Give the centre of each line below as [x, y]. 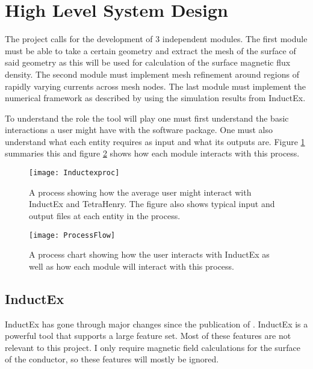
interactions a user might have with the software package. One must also [139, 130]
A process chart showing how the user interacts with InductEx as [149, 254]
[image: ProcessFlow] [72, 235]
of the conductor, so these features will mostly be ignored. [112, 359]
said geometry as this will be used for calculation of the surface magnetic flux [148, 62]
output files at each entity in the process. [105, 215]
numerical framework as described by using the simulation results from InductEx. [155, 98]
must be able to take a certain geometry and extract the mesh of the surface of [150, 50]
